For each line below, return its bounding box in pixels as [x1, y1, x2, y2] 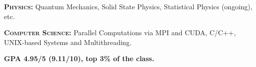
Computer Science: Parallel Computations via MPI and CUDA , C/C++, [4, 27, 236, 38]
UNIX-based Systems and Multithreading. [4, 37, 132, 47]
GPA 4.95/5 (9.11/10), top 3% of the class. [4, 53, 154, 64]
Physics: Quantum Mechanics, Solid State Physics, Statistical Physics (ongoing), [4, 1, 253, 11]
